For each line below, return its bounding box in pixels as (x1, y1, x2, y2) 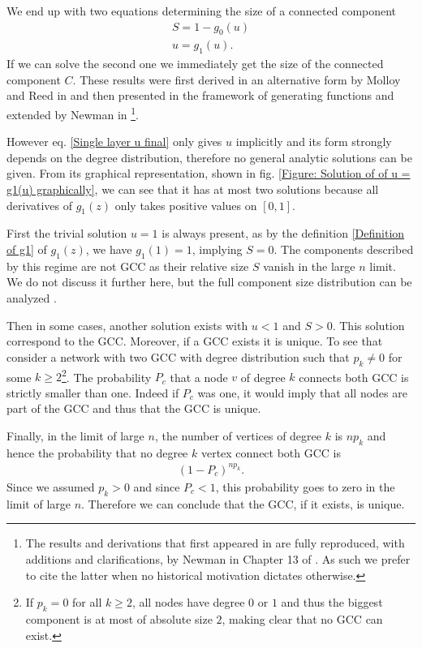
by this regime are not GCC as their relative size (6, 257, 249, 274)
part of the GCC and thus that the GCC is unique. (6, 400, 261, 417)
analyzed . (6, 290, 57, 307)
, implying (192, 241, 243, 258)
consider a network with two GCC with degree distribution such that (6, 348, 350, 365)
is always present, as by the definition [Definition (161, 225, 405, 242)
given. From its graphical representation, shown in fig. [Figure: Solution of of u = (6, 165, 411, 182)
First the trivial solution (6, 225, 127, 242)
